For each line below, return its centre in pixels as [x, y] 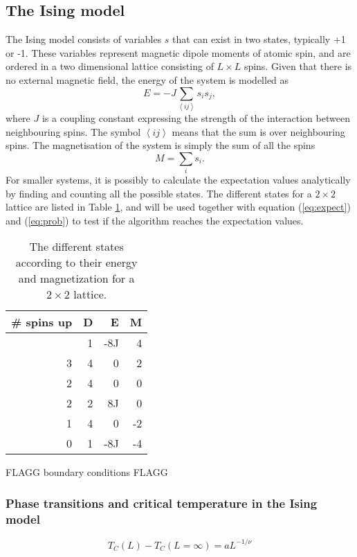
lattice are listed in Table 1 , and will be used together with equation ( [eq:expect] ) [178, 207]
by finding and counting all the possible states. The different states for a [159, 193]
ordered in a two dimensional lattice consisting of [110, 66]
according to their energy [76, 263]
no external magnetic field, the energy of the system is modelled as [147, 79]
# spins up [42, 322]
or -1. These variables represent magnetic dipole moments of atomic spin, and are [178, 52]
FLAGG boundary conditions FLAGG [87, 472]
